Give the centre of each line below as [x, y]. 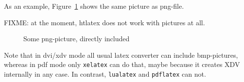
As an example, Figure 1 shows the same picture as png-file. [94, 6]
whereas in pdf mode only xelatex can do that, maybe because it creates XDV [122, 64]
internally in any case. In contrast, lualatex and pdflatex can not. [105, 74]
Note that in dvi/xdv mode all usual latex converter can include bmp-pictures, [121, 55]
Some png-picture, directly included [77, 39]
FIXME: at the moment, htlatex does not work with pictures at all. [105, 22]
